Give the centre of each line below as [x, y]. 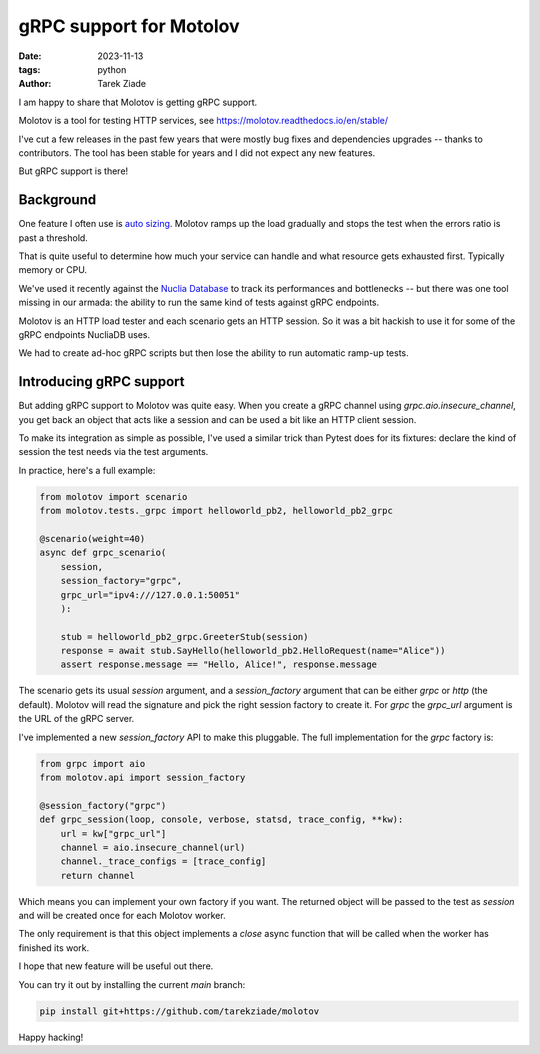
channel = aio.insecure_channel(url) [153, 847]
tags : [29, 69]
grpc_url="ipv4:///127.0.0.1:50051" [150, 594]
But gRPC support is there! [73, 171]
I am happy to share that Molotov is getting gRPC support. [138, 102]
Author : [35, 84]
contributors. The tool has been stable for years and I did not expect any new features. [197, 152]
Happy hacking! [51, 1037]
